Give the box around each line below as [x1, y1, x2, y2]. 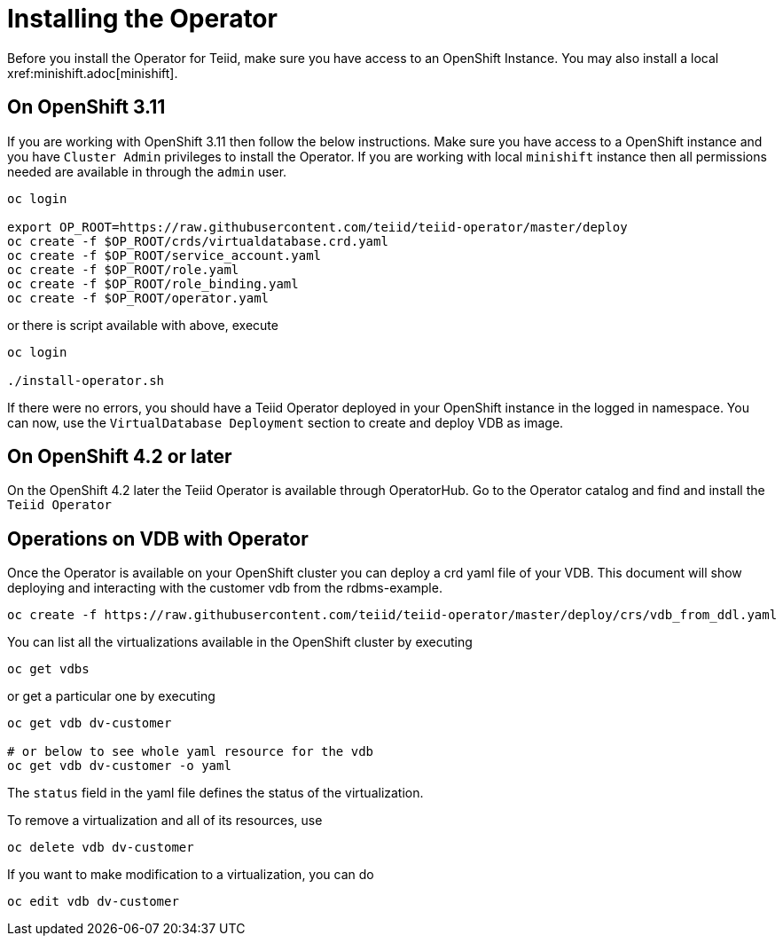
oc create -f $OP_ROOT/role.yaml [7, 262, 239, 277]
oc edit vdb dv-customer [7, 894, 179, 909]
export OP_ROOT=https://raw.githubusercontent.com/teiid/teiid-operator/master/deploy [7, 219, 628, 234]
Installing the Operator [7, 4, 278, 34]
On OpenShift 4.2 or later [7, 445, 232, 468]
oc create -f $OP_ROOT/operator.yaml [7, 290, 270, 305]
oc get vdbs [7, 662, 90, 677]
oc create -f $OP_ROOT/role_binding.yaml [7, 276, 299, 291]
